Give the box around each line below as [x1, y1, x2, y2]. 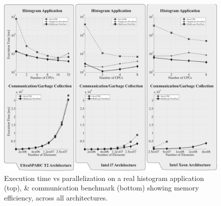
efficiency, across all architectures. [4, 192, 108, 202]
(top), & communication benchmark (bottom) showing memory [4, 182, 199, 193]
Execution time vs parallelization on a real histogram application [4, 172, 204, 183]
